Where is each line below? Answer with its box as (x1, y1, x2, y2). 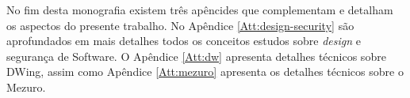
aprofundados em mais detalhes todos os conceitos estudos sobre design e (6, 32, 362, 49)
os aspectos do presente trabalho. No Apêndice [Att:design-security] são (6, 17, 354, 33)
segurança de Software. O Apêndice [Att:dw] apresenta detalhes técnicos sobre (6, 47, 386, 64)
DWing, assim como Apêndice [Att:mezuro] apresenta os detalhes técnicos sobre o (6, 63, 404, 80)
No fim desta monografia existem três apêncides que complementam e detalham (6, 2, 393, 17)
